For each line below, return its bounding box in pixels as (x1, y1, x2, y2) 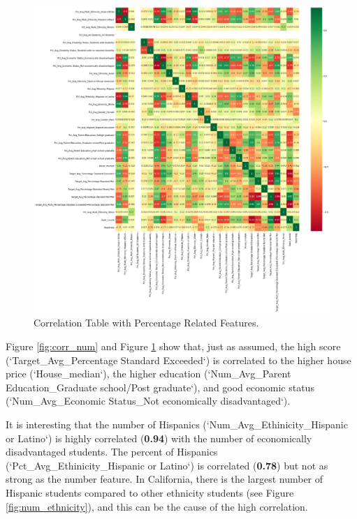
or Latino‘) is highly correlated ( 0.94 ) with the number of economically (6, 430, 312, 445)
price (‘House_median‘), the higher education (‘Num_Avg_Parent (6, 366, 291, 381)
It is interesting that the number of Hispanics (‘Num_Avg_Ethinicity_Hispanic (6, 416, 348, 431)
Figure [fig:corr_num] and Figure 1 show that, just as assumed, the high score (6, 338, 341, 353)
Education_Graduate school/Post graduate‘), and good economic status (6, 379, 314, 394)
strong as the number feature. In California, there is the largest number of (6, 472, 323, 486)
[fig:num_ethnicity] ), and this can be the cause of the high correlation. (6, 499, 308, 513)
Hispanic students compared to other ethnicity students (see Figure (6, 485, 294, 499)
